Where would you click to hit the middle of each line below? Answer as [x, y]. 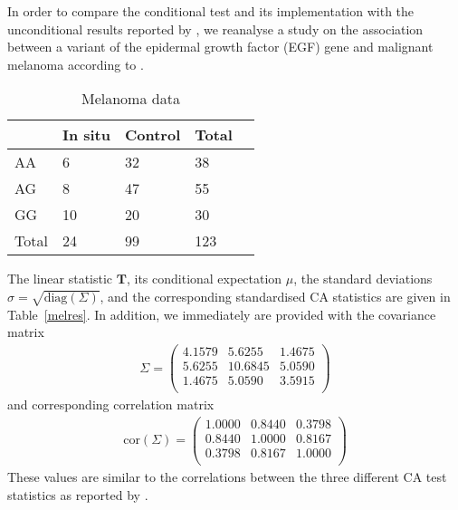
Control [153, 135]
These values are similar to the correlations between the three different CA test [227, 476]
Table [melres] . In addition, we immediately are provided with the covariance [222, 314]
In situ [86, 135]
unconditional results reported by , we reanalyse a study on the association [215, 29]
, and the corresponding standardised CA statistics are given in [275, 296]
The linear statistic [60, 279]
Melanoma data [131, 99]
